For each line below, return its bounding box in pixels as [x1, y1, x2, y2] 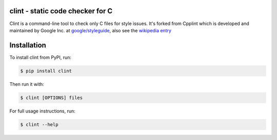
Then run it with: [9, 81, 45, 87]
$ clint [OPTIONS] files [20, 95, 83, 101]
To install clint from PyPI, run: [9, 54, 72, 60]
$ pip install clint [20, 68, 72, 74]
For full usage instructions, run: [9, 108, 75, 114]
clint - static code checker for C [9, 7, 113, 15]
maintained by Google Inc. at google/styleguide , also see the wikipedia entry [9, 27, 172, 33]
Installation [9, 41, 46, 50]
